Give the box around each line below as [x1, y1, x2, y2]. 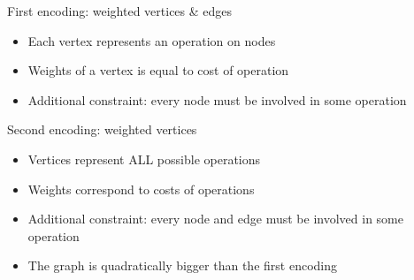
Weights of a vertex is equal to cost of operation [27, 61, 289, 79]
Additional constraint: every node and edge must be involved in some [27, 209, 403, 228]
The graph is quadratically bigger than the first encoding [27, 256, 337, 275]
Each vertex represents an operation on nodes [27, 31, 276, 49]
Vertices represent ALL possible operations [27, 149, 261, 168]
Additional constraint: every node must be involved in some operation [27, 90, 407, 109]
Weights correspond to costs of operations [27, 179, 255, 198]
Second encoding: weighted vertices [7, 120, 197, 139]
